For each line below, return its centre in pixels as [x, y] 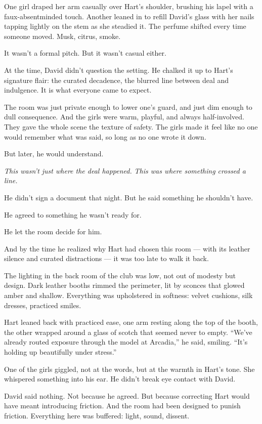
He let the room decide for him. [53, 231]
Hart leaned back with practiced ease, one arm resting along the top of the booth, [131, 322]
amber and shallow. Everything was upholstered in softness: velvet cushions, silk [128, 295]
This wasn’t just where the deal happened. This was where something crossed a [125, 170]
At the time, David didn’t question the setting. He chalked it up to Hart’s [119, 70]
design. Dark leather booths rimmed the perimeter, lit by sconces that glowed [124, 285]
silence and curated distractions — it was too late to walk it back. [106, 258]
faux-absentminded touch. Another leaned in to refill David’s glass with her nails [129, 16]
